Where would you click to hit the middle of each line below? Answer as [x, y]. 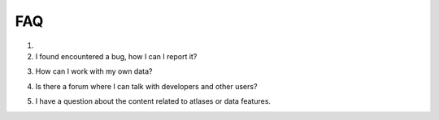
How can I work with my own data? [94, 71]
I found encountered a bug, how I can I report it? [116, 56]
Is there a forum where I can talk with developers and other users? [146, 86]
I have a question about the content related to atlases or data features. [153, 101]
